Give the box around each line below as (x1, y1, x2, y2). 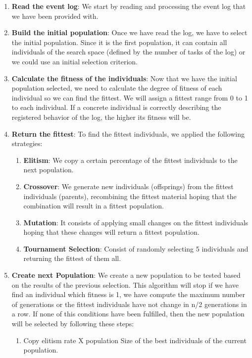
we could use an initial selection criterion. (11, 56, 138, 66)
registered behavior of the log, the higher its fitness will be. (11, 111, 191, 122)
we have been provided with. (11, 10, 99, 21)
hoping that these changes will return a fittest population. (23, 227, 200, 237)
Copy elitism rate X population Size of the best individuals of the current (23, 335, 247, 345)
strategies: (11, 138, 43, 149)
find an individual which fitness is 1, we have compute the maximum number (11, 289, 246, 300)
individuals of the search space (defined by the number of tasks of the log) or (11, 47, 246, 57)
